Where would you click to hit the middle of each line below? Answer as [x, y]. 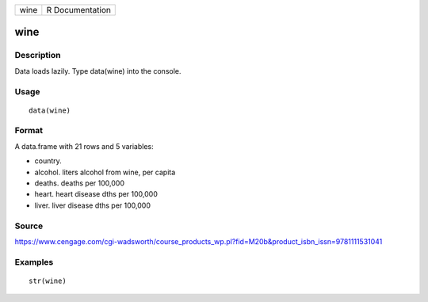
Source [29, 226]
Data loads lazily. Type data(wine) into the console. [98, 71]
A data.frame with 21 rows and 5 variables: [84, 146]
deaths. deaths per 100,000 [79, 183]
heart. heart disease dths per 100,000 [96, 194]
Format [29, 131]
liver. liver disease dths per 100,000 [92, 205]
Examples [34, 262]
